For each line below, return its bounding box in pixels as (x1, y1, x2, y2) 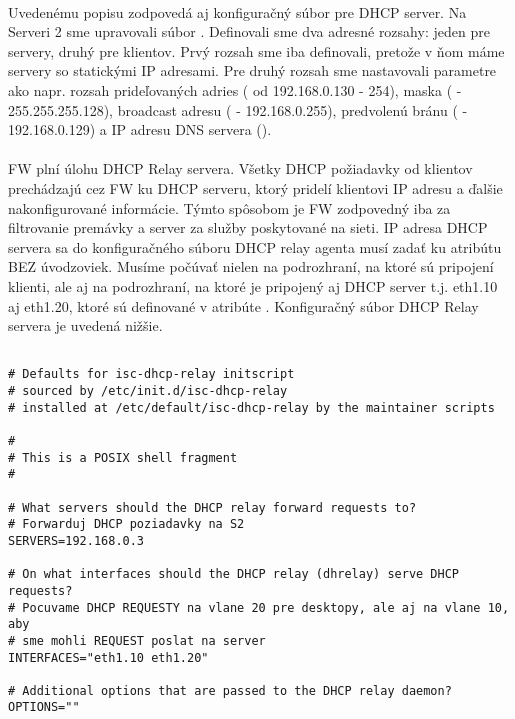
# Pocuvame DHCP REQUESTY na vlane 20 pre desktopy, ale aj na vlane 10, (8, 600, 510, 615)
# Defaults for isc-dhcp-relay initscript (8, 367, 295, 382)
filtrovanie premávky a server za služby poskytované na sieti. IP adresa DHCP (8, 217, 488, 238)
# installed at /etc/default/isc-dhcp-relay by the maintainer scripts (8, 400, 495, 415)
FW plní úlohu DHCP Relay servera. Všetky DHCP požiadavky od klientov (8, 158, 473, 179)
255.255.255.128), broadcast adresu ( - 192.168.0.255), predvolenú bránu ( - (8, 99, 468, 120)
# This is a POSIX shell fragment (8, 450, 238, 465)
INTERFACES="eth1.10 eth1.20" (8, 650, 209, 665)
